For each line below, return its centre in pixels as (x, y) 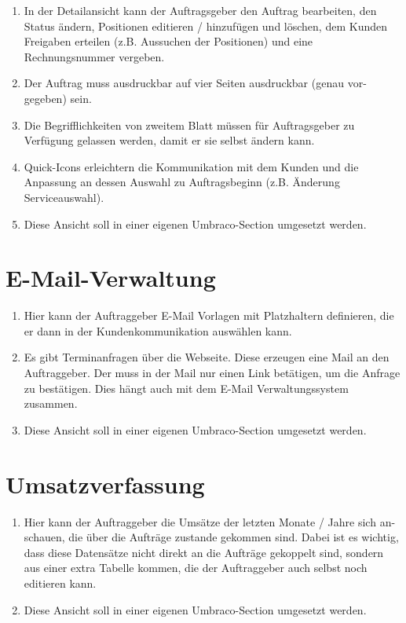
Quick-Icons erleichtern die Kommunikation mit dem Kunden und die (191, 166)
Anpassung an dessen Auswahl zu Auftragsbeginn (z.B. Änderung (182, 182)
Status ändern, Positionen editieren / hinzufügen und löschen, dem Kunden (205, 26)
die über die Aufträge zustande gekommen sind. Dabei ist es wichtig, (234, 537)
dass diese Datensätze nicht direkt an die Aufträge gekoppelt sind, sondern (204, 552)
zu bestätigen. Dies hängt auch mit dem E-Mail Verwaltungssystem (186, 388)
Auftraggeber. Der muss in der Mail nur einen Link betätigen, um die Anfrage (212, 373)
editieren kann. (60, 583)
